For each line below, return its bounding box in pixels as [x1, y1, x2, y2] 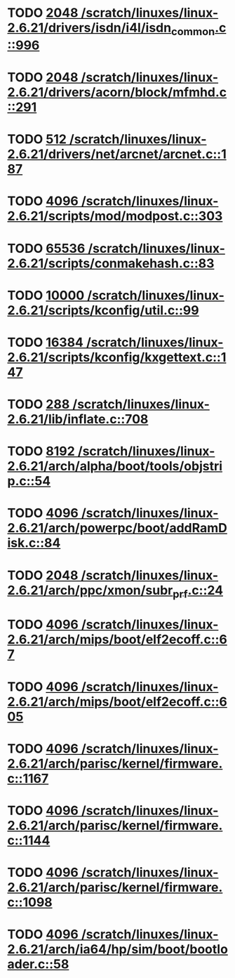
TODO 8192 [7, 444, 75, 459]
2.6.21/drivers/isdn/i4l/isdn [7, 20, 172, 36]
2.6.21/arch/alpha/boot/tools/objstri [7, 458, 223, 475]
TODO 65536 [7, 240, 86, 256]
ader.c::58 [7, 956, 69, 972]
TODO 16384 [7, 334, 84, 350]
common [170, 25, 215, 38]
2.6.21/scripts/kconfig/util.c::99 [7, 302, 199, 318]
